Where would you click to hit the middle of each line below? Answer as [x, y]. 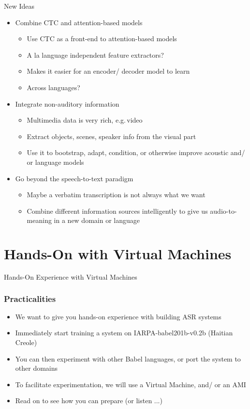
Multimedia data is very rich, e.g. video [85, 120]
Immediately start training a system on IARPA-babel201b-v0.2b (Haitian [124, 333]
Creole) [26, 342]
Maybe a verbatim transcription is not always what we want [116, 195]
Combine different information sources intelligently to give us [117, 211]
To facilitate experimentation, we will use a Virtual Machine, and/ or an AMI [131, 384]
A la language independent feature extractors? [95, 55]
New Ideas [19, 6]
